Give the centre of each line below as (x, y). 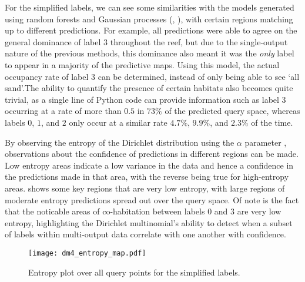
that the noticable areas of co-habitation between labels (105, 211)
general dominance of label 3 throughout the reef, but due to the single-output (146, 41)
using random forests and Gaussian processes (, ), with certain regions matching (149, 19)
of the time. (272, 122)
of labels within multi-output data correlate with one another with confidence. (145, 234)
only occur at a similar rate (118, 122)
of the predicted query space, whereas (232, 111)
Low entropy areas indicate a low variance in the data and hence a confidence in (149, 165)
